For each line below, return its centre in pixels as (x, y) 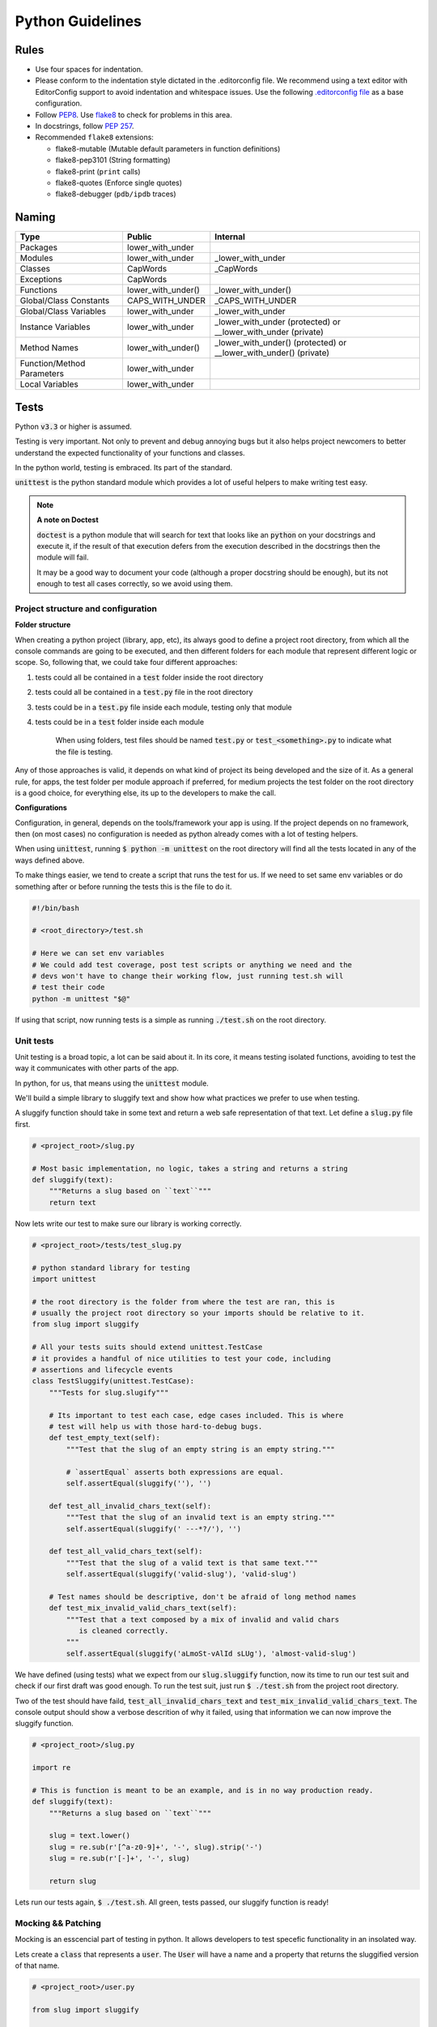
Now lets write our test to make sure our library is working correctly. (128, 1223)
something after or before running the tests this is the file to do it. (123, 886)
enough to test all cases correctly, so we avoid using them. (135, 584)
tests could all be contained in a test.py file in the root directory (144, 692)
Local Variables (49, 384)
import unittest (64, 1279)
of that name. (37, 1965)
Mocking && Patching (58, 1923)
